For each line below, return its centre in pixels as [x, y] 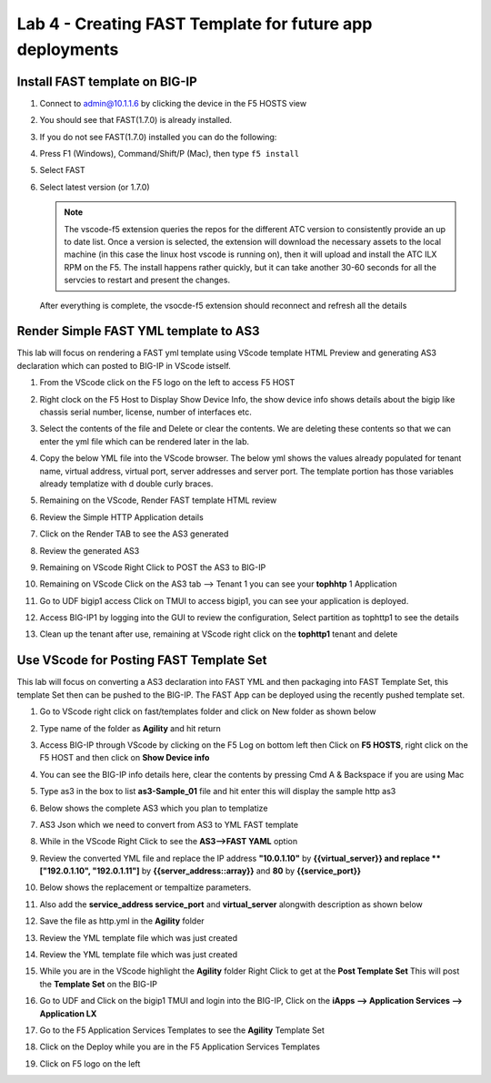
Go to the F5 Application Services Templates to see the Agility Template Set [182, 1030]
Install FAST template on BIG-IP [107, 82]
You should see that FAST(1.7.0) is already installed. [135, 120]
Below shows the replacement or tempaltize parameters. [145, 887]
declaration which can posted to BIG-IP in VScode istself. [124, 365]
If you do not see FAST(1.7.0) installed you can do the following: [158, 137]
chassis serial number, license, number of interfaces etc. [145, 412]
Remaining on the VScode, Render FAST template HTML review [158, 500]
